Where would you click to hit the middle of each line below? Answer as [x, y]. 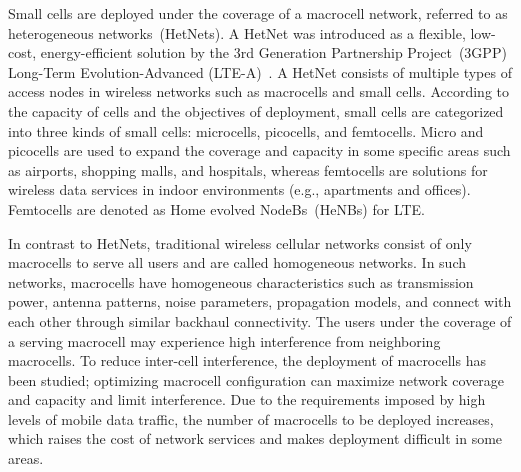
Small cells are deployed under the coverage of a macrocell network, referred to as [258, 13]
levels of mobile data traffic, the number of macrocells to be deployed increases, [251, 418]
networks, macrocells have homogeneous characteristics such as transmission [241, 281]
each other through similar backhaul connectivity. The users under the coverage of [260, 320]
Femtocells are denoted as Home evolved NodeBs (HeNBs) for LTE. [217, 208]
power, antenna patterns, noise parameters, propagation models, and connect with [260, 301]
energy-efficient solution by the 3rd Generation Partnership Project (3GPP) [273, 52]
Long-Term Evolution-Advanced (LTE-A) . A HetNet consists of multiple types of [260, 71]
